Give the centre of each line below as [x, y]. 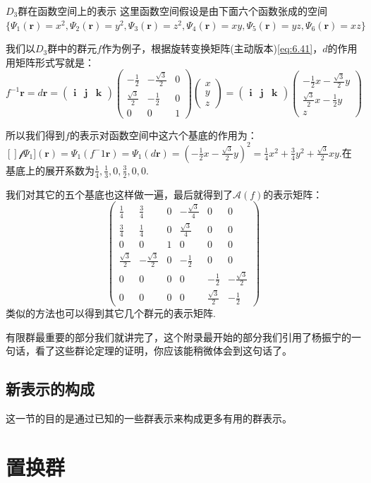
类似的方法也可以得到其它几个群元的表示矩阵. [111, 313]
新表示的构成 [50, 389]
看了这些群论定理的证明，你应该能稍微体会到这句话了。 [163, 351]
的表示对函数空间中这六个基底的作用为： [163, 135]
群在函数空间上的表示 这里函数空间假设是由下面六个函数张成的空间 [172, 11]
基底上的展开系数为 [50, 170]
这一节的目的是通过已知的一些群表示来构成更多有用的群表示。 [149, 418]
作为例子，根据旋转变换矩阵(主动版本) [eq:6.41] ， [212, 48]
